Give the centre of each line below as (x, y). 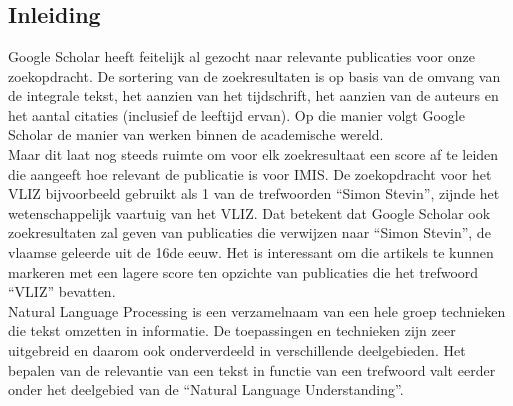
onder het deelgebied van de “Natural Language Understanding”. (206, 389)
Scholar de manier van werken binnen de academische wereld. (196, 134)
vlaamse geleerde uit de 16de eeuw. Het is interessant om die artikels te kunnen (251, 251)
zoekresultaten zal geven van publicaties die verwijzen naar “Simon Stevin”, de (249, 232)
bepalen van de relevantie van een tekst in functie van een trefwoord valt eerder (252, 369)
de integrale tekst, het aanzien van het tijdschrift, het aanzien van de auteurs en (253, 95)
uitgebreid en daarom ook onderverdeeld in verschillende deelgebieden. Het (237, 349)
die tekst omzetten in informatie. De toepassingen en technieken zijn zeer (232, 330)
